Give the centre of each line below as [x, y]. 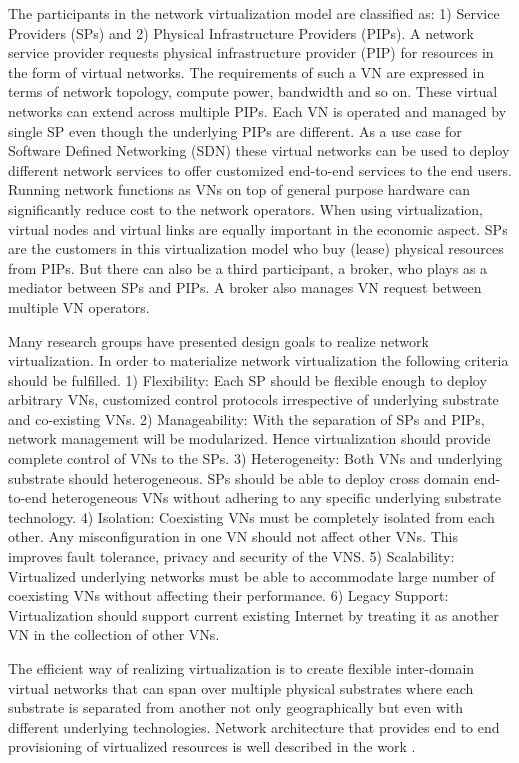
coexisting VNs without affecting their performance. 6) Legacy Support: [228, 595]
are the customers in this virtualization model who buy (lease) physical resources [256, 248]
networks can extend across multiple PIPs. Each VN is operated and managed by [257, 110]
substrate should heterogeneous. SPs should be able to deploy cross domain [238, 477]
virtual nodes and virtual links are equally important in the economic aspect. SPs [258, 228]
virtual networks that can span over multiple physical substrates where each [241, 687]
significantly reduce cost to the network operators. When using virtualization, [245, 208]
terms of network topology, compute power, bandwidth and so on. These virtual [253, 91]
